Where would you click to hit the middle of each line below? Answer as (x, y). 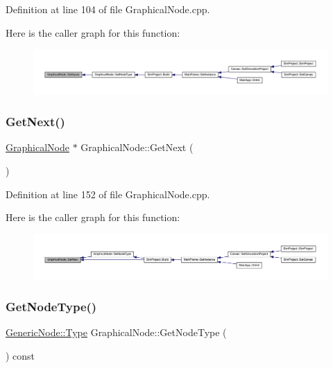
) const (20, 356)
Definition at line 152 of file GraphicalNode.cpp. (108, 194)
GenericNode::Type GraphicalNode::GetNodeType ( (116, 332)
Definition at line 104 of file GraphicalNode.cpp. (108, 9)
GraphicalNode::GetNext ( (137, 147)
